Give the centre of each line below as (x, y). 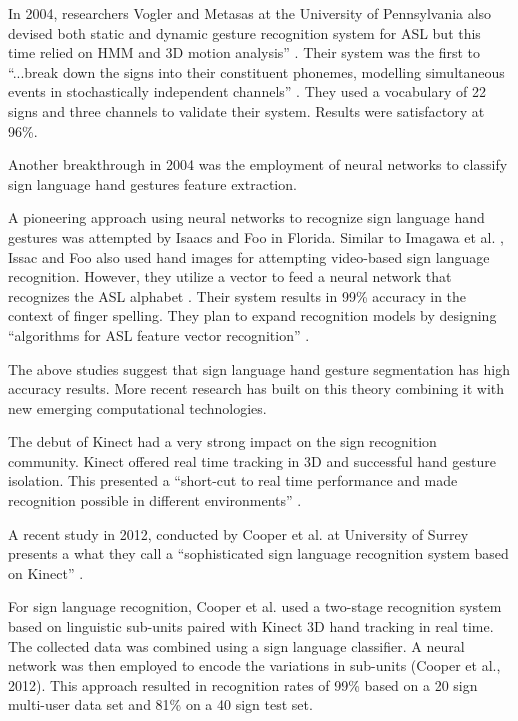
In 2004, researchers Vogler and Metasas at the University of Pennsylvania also (250, 13)
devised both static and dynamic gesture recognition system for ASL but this (244, 32)
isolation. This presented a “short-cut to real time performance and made (233, 480)
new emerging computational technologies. (137, 407)
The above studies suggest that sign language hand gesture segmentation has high (259, 368)
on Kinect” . (46, 572)
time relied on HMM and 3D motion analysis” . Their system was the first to (244, 52)
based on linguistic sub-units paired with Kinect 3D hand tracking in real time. (251, 626)
